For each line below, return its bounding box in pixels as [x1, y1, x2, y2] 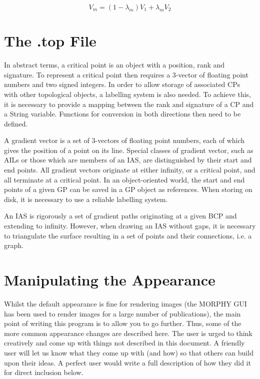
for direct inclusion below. [4, 367, 83, 377]
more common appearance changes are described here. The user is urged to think [4, 327, 252, 338]
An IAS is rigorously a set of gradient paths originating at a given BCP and [4, 210, 237, 221]
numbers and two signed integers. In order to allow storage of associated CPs [4, 79, 240, 89]
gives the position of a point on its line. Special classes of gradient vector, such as [4, 144, 253, 155]
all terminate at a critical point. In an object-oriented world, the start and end [4, 174, 245, 184]
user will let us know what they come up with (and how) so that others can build [4, 347, 253, 357]
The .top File [4, 30, 96, 51]
